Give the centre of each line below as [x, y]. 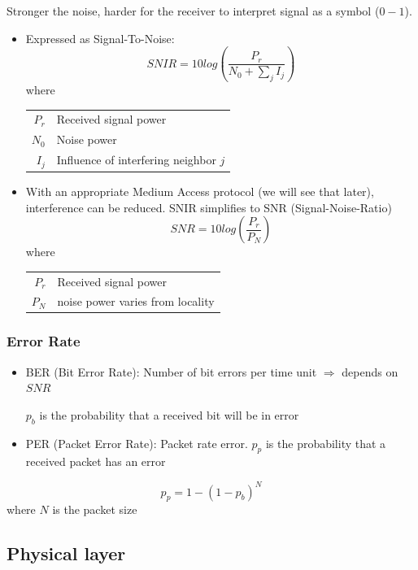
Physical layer [66, 553]
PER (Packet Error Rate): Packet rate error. [137, 443]
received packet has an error [96, 461]
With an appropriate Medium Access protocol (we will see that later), [200, 191]
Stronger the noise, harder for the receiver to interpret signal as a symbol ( [193, 11]
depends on [370, 371]
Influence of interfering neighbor [136, 160]
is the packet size [95, 509]
